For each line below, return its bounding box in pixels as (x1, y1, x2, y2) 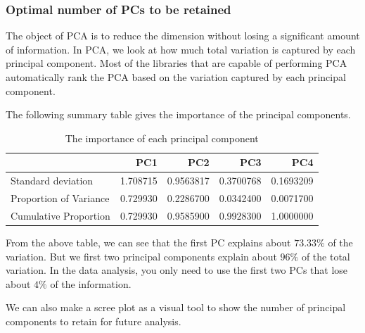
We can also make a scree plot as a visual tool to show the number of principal (6, 300, 346, 315)
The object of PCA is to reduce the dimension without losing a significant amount (6, 28, 360, 43)
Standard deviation (11, 173, 94, 188)
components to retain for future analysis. (6, 313, 181, 328)
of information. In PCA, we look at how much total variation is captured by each (6, 42, 356, 56)
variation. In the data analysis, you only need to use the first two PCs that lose (6, 263, 348, 277)
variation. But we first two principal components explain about (6, 249, 277, 263)
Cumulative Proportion (11, 208, 110, 222)
